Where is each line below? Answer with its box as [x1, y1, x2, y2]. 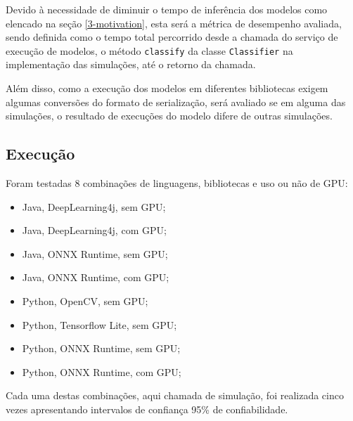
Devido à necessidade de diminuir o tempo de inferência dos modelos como [6, 2, 328, 16]
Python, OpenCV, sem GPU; [22, 293, 148, 308]
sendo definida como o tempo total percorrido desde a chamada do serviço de [6, 30, 338, 44]
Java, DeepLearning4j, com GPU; [22, 223, 167, 238]
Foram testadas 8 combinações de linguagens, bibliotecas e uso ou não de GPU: [6, 176, 348, 190]
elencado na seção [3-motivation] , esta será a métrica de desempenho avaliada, [6, 15, 342, 30]
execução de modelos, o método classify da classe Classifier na [6, 43, 293, 58]
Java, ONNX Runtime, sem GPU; [22, 246, 168, 261]
